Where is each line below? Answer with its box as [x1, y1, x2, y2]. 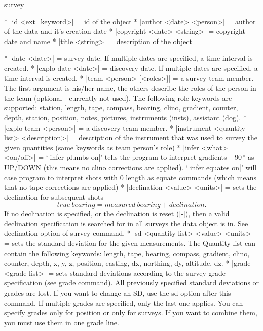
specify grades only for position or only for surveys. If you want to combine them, [4, 307, 257, 318]
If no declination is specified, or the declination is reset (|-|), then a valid [4, 208, 230, 219]
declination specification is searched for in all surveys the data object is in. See [4, 218, 248, 228]
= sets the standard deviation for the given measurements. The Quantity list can [4, 238, 256, 249]
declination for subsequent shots [4, 191, 103, 202]
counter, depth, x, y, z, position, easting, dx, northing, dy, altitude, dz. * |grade [4, 258, 251, 268]
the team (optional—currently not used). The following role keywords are [4, 92, 232, 103]
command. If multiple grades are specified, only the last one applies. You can [4, 297, 243, 308]
